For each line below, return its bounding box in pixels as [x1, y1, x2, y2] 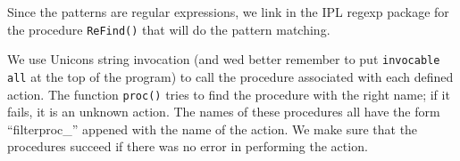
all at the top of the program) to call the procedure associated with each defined [7, 67, 454, 85]
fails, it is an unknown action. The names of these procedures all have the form [7, 102, 440, 121]
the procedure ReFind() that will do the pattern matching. [7, 20, 330, 38]
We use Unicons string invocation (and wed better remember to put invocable [7, 50, 440, 68]
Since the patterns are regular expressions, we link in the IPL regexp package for [7, 3, 449, 20]
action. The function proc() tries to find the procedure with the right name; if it [7, 85, 450, 103]
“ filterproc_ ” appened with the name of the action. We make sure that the [7, 119, 418, 138]
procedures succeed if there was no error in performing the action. [7, 137, 368, 156]
